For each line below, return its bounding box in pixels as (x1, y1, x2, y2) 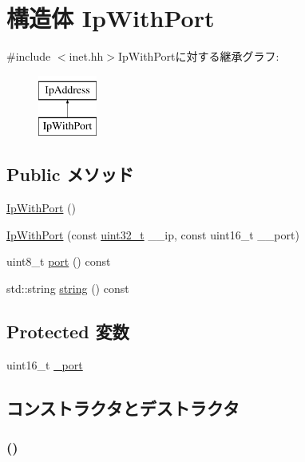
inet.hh (69, 48, 104, 65)
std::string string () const (6, 279, 129, 296)
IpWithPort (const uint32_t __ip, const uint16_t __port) (6, 226, 299, 243)
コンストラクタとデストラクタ (6, 395, 240, 420)
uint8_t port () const (6, 253, 111, 270)
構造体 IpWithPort (6, 2, 215, 34)
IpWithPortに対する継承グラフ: (118, 48, 279, 65)
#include (6, 48, 51, 65)
